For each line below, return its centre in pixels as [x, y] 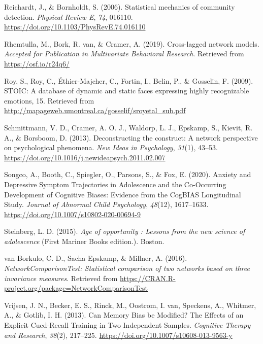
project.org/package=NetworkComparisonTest [76, 288]
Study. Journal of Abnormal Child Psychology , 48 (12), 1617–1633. [106, 204]
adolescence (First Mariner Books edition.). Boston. [84, 241]
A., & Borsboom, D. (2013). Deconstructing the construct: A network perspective [131, 137]
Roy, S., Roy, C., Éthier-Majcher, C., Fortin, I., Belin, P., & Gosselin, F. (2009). [129, 80]
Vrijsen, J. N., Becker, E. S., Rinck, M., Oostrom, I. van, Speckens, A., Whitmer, [130, 305]
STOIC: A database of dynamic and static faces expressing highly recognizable [127, 91]
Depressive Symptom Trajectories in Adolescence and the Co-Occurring [115, 184]
